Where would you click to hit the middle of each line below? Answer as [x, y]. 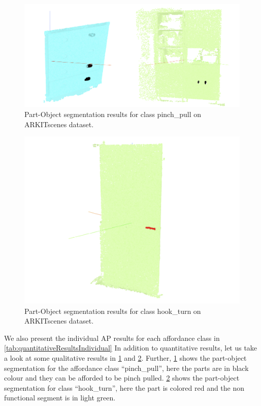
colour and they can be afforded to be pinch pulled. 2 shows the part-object [122, 378]
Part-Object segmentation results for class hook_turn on [113, 311]
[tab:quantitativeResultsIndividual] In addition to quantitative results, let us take [131, 348]
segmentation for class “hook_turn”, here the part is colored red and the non [124, 387]
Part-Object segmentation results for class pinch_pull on [113, 114]
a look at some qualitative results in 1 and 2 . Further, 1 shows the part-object [125, 357]
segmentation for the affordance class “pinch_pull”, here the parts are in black [126, 368]
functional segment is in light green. [60, 398]
